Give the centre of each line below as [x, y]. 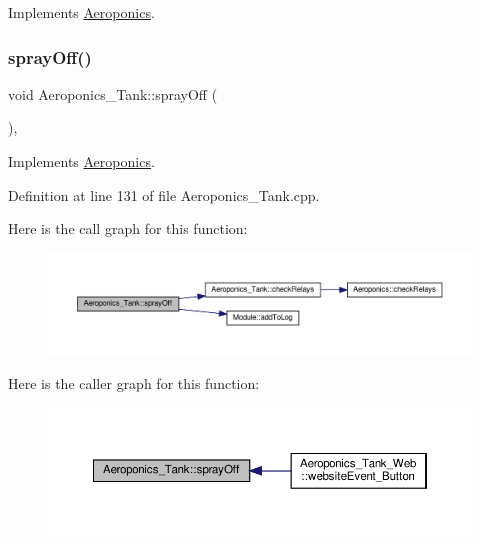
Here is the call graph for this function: [128, 228]
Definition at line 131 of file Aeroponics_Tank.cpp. [164, 194]
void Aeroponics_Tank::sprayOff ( [113, 93]
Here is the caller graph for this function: [134, 382]
